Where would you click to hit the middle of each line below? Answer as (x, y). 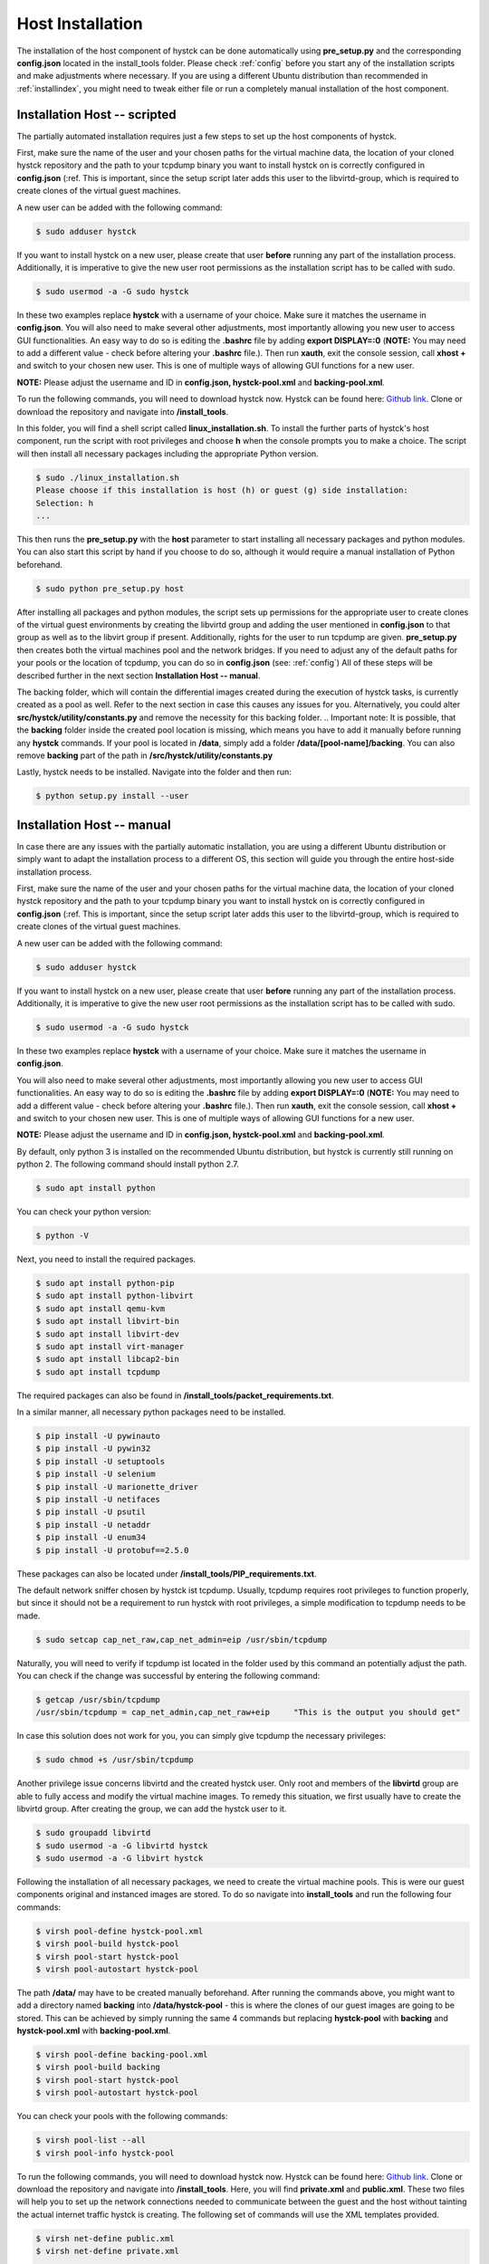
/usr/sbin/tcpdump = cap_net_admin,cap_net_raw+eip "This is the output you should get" (248, 1712)
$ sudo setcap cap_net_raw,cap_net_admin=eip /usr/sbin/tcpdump (182, 1640)
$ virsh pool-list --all (91, 2140)
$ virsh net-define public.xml (105, 2238)
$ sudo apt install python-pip (105, 1283)
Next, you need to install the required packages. (106, 1259)
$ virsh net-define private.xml (108, 2251)
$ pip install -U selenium (96, 1474)
